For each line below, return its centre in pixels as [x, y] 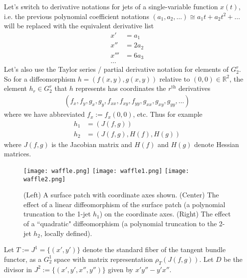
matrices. [18, 154]
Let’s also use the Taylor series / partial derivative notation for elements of [116, 69]
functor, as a [23, 259]
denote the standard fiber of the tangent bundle [154, 249]
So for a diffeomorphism [40, 78]
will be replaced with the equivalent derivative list [79, 26]
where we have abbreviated [45, 114]
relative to [175, 78]
